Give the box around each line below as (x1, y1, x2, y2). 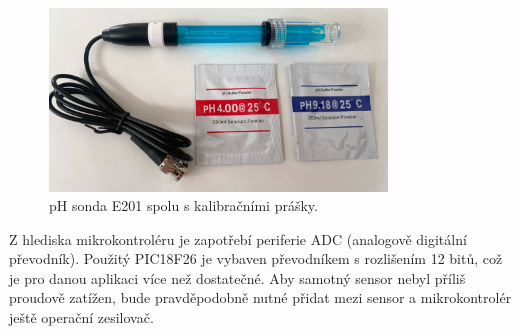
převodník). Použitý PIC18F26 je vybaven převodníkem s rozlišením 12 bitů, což (9, 248, 503, 269)
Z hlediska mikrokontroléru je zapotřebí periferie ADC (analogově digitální (9, 228, 467, 249)
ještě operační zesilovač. (9, 307, 154, 328)
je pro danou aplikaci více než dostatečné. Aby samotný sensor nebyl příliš (9, 267, 466, 288)
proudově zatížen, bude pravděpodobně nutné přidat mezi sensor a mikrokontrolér (9, 287, 512, 308)
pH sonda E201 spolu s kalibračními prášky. (49, 195, 318, 216)
